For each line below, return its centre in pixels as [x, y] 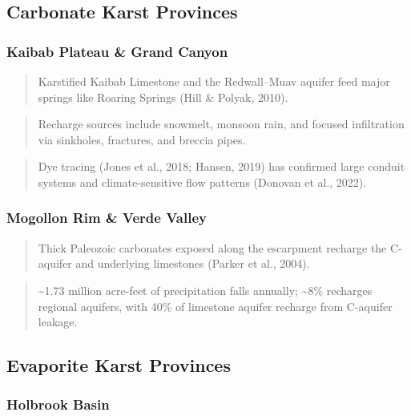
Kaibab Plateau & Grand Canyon [117, 51]
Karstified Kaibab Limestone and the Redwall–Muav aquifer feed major [214, 81]
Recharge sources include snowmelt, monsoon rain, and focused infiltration [221, 124]
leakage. [58, 322]
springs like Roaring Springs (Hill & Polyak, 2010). [163, 97]
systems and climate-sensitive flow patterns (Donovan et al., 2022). [202, 182]
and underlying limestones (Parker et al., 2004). [193, 263]
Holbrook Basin [58, 404]
